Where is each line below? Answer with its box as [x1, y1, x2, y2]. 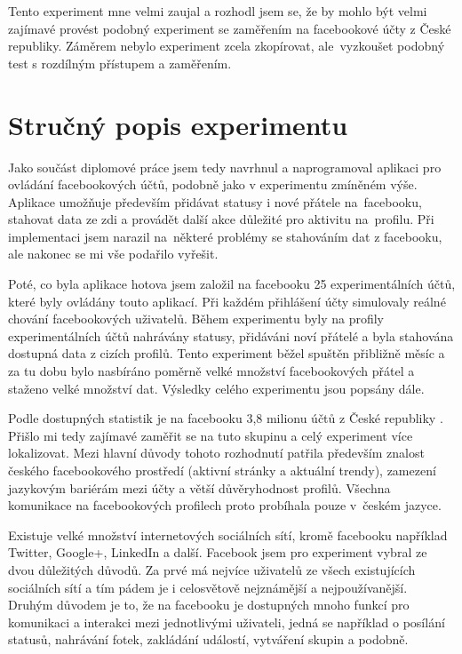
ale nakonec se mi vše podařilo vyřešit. [8, 244, 219, 263]
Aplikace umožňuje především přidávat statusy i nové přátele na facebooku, [8, 192, 422, 211]
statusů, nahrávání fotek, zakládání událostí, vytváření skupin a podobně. [8, 630, 409, 649]
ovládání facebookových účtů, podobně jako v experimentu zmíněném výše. [8, 175, 418, 194]
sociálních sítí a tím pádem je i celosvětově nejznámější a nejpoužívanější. [8, 578, 408, 596]
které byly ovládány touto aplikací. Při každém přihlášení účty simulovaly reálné [8, 291, 446, 310]
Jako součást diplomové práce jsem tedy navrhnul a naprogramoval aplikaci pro [8, 157, 442, 176]
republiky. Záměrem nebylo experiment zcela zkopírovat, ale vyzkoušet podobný [8, 36, 445, 55]
